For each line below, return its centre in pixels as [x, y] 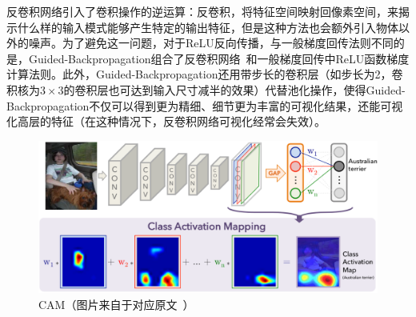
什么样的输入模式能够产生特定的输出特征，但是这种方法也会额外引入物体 [208, 27]
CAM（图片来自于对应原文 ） [116, 304]
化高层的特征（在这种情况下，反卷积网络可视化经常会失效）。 [166, 121]
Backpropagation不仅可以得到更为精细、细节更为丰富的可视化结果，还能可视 [205, 105]
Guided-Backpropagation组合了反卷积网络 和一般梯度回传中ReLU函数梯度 [219, 58]
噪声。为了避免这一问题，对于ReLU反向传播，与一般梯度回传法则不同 [211, 43]
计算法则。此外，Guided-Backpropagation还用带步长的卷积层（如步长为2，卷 [205, 74]
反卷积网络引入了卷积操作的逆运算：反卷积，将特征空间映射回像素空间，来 [202, 11]
